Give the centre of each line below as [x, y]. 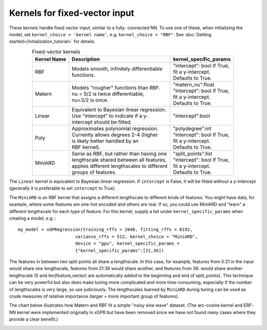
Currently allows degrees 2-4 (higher [115, 135]
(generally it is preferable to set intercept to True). [63, 188]
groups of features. [94, 172]
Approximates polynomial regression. [115, 129]
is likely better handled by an [105, 141]
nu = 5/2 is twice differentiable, [108, 94]
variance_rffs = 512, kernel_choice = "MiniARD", [136, 236]
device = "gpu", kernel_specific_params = [127, 244]
